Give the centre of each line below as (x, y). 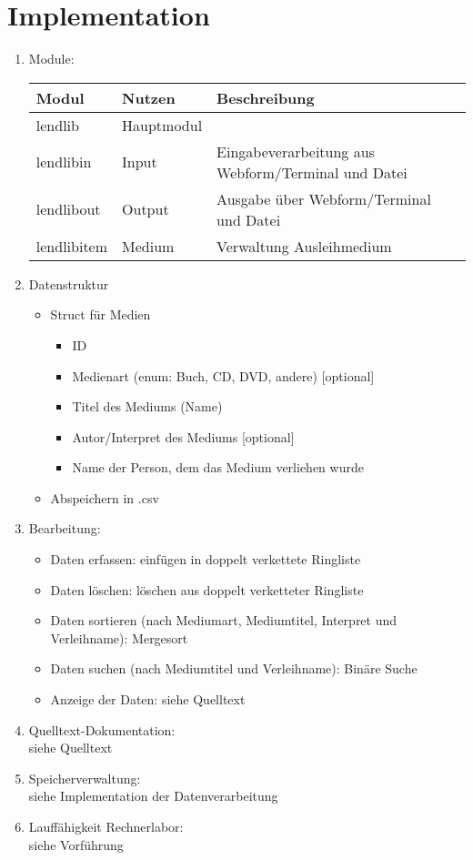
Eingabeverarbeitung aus (296, 151)
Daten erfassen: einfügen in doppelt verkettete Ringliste (206, 559)
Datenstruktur (69, 283)
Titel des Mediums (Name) (147, 406)
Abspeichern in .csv (105, 497)
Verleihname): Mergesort (119, 637)
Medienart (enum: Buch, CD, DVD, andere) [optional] (223, 375)
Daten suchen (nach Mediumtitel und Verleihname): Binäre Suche (234, 668)
